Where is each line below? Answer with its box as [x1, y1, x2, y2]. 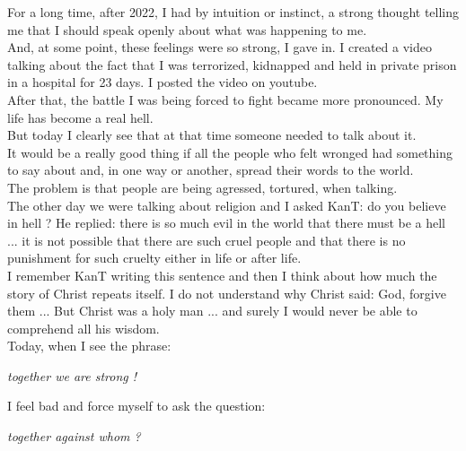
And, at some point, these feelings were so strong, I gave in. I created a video [7, 38, 432, 56]
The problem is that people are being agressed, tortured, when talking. [7, 178, 398, 196]
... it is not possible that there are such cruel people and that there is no [7, 230, 406, 249]
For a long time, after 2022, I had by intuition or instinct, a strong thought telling [7, 3, 460, 21]
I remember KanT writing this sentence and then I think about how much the [7, 265, 437, 284]
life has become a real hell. [7, 108, 154, 126]
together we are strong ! [7, 366, 137, 385]
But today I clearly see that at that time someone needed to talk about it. [7, 126, 417, 144]
